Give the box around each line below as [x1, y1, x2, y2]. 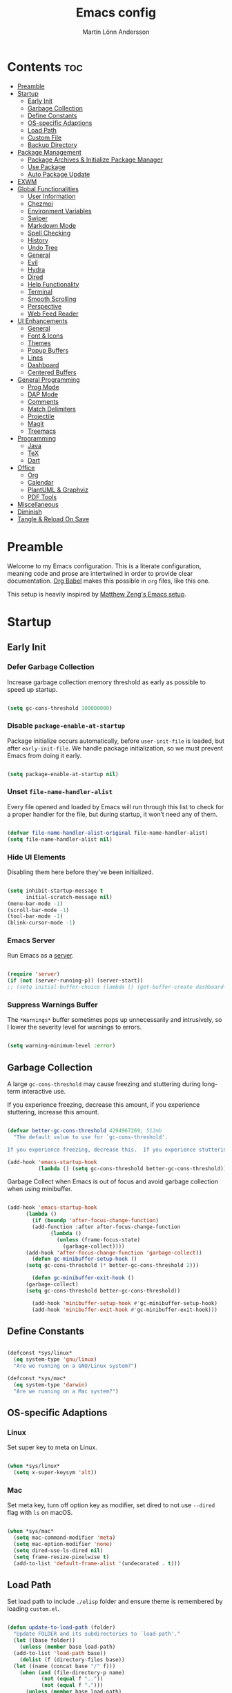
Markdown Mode [27, 221, 77, 229]
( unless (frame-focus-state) [56, 1236, 140, 1244]
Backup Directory [27, 140, 77, 149]
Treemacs [27, 427, 57, 435]
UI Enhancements [17, 316, 68, 325]
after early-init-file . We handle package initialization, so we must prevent [7, 744, 223, 752]
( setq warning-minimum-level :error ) [7, 1043, 116, 1049]
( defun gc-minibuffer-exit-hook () [32, 1275, 135, 1281]
